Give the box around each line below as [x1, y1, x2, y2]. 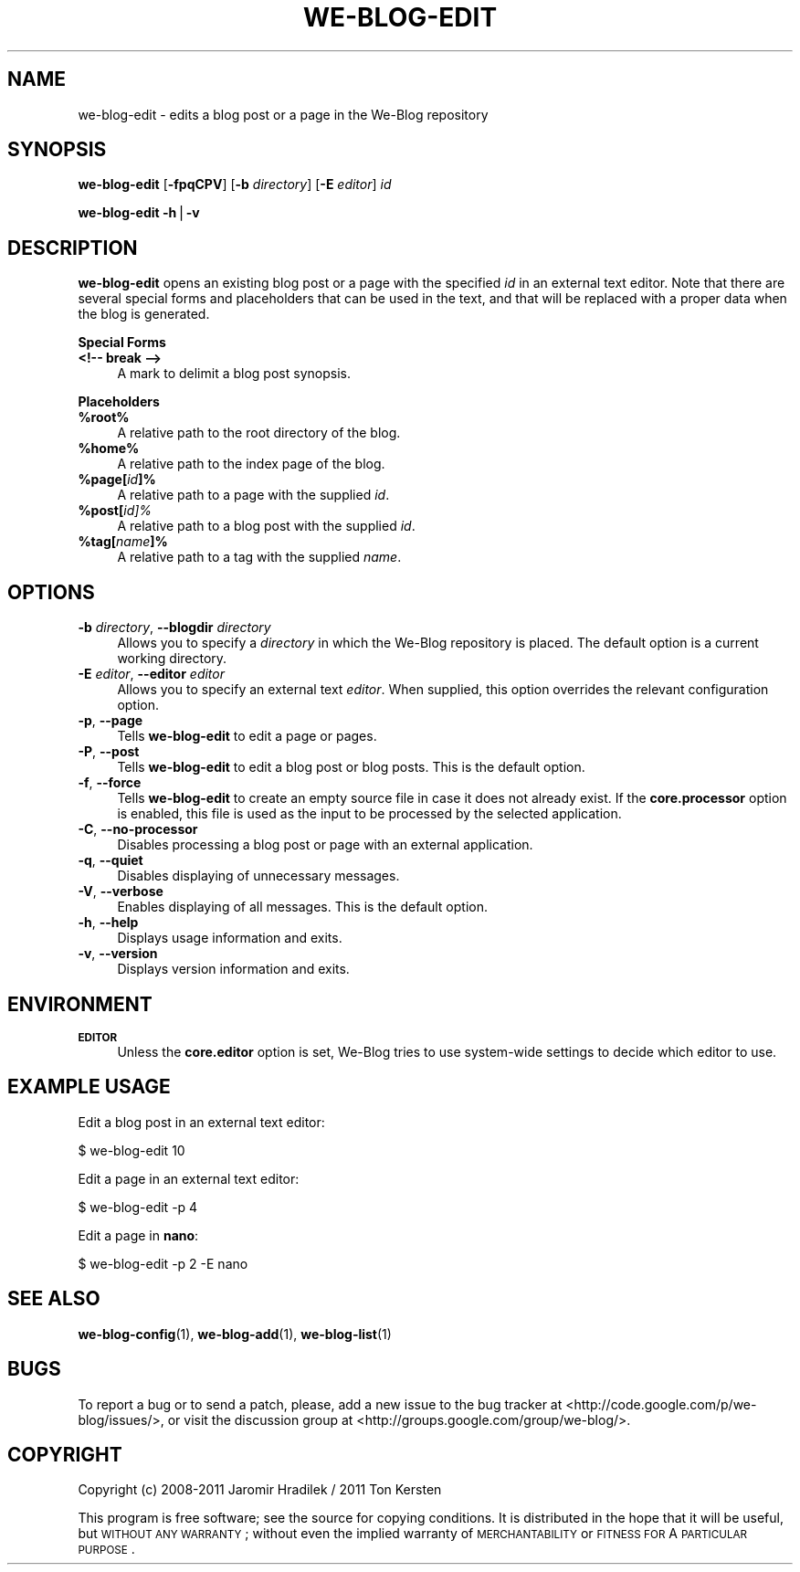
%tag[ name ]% [78, 533, 168, 550]
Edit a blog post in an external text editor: [78, 1113, 325, 1130]
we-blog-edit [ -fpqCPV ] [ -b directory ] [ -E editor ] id [78, 176, 392, 193]
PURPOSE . [78, 1541, 135, 1557]
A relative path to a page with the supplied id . [117, 487, 390, 503]
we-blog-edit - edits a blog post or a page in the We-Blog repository [78, 106, 489, 122]
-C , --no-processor [78, 821, 198, 838]
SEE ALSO [7, 1287, 100, 1311]
